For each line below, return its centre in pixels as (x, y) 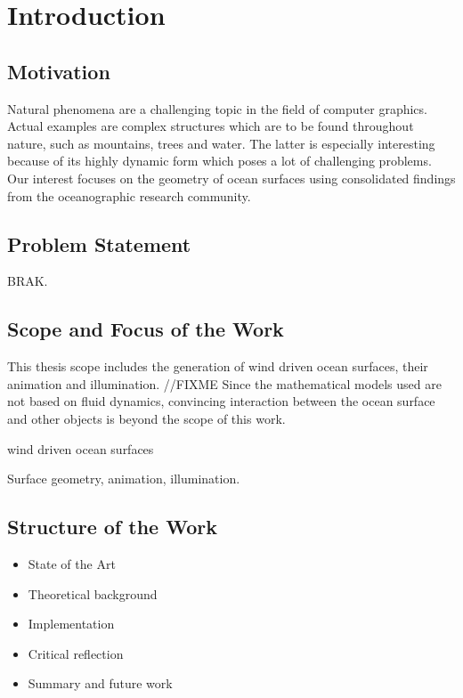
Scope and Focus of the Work (146, 329)
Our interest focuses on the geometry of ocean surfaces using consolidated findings (231, 178)
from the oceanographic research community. (129, 195)
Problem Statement (99, 243)
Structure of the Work (112, 527)
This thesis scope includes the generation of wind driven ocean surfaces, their (218, 366)
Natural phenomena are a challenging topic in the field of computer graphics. (217, 108)
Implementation (71, 624)
